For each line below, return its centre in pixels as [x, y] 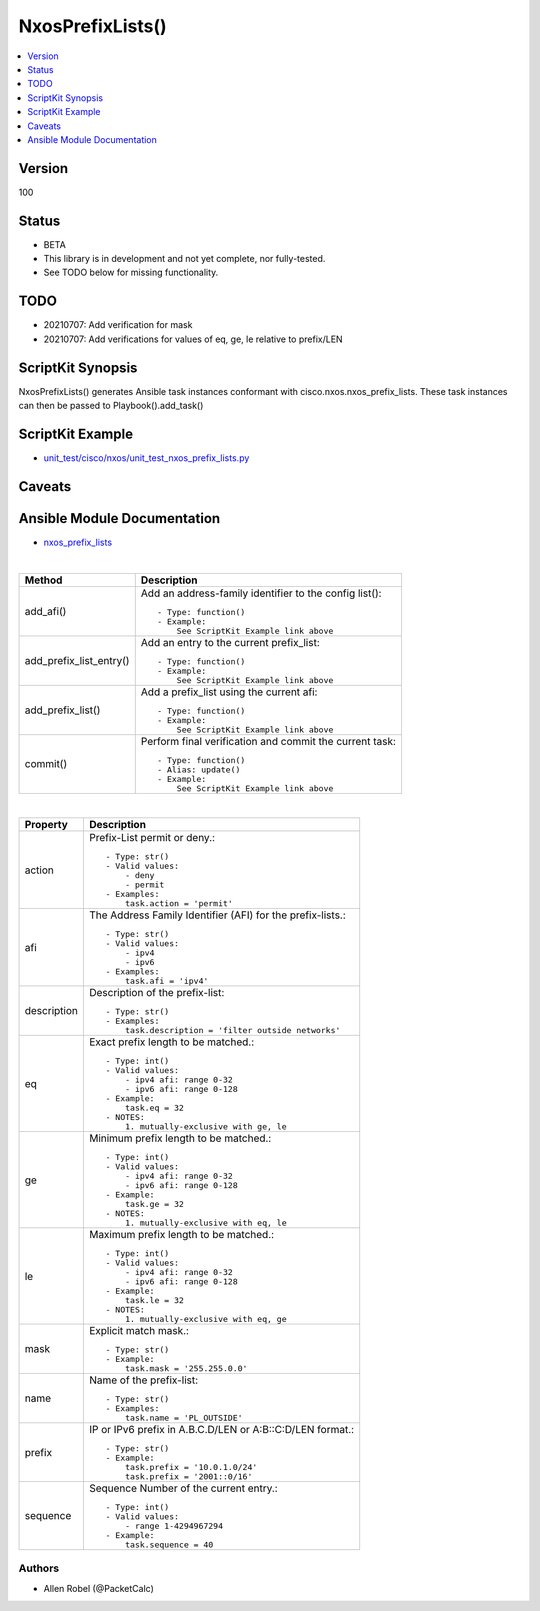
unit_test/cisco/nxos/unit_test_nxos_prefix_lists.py [146, 457]
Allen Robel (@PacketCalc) [99, 1588]
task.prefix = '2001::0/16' [189, 1476]
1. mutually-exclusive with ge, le [206, 1126]
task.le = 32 [155, 1300]
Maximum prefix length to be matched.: [181, 1235]
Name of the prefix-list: [143, 1380]
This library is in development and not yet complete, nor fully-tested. [184, 259]
